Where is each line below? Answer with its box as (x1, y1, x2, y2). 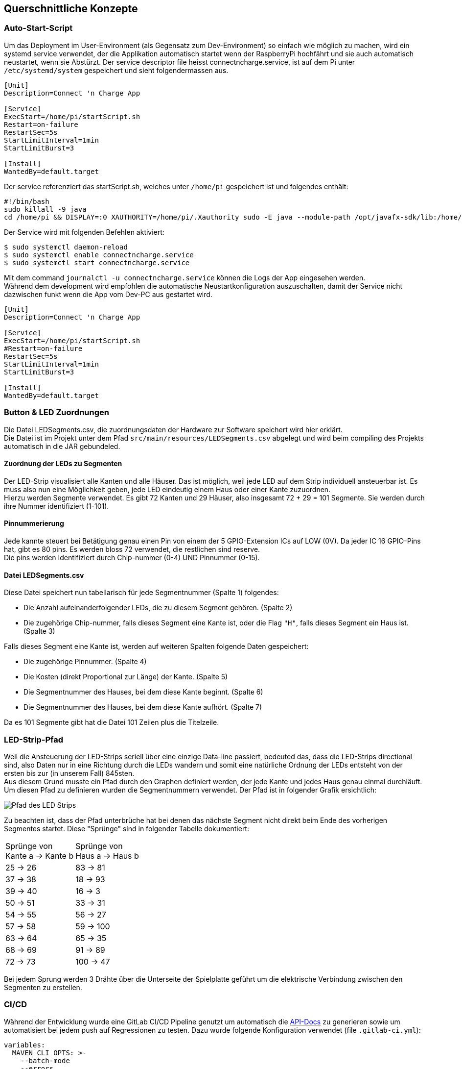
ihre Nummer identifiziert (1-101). (4, 501, 109, 510)
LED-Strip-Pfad (4, 734, 64, 745)
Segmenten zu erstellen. (4, 983, 82, 992)
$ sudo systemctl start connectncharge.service (4, 258, 190, 267)
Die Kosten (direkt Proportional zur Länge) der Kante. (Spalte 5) (23, 672, 228, 681)
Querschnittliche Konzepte (4, 2, 138, 15)
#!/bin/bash (4, 197, 49, 205)
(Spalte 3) (23, 627, 55, 636)
